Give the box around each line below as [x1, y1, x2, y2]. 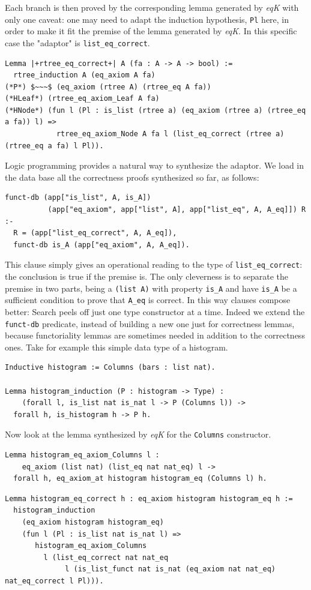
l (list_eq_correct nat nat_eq [43, 553, 169, 562]
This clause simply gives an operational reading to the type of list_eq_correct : [5, 258, 303, 271]
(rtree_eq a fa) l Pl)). [5, 141, 104, 150]
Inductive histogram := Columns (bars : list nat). [5, 363, 216, 372]
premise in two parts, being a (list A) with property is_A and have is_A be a [5, 281, 297, 294]
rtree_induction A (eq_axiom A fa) [13, 71, 155, 80]
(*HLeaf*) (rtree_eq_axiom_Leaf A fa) [5, 94, 160, 103]
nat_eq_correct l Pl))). [5, 576, 104, 585]
